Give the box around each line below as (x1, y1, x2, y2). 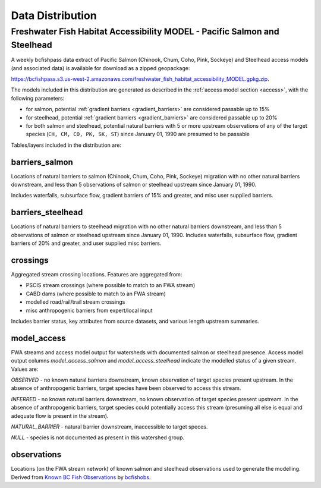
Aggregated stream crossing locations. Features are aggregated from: (11, 271, 182, 278)
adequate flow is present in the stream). (11, 412, 109, 419)
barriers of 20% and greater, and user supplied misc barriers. (11, 240, 162, 247)
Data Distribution (11, 9, 97, 22)
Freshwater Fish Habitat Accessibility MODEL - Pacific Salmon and (11, 26, 279, 37)
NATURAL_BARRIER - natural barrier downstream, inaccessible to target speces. (11, 423, 208, 430)
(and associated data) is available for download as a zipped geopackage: (11, 64, 190, 71)
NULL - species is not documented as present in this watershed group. (11, 434, 184, 441)
